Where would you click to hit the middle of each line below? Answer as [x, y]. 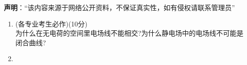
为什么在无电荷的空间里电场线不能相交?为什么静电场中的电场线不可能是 [129, 33]
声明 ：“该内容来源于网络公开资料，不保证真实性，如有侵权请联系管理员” [120, 7]
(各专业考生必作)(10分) [51, 23]
